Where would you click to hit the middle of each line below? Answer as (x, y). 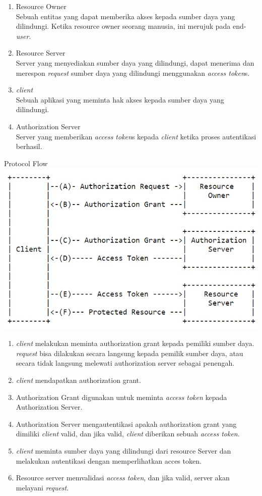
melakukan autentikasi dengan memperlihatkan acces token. (109, 460)
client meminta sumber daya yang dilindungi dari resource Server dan (123, 450)
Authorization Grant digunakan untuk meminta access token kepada (121, 397)
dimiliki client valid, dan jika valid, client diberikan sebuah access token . (128, 434)
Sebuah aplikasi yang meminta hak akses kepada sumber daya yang (120, 99)
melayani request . (42, 487)
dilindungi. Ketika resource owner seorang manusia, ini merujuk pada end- (131, 26)
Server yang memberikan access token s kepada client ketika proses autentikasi (136, 136)
